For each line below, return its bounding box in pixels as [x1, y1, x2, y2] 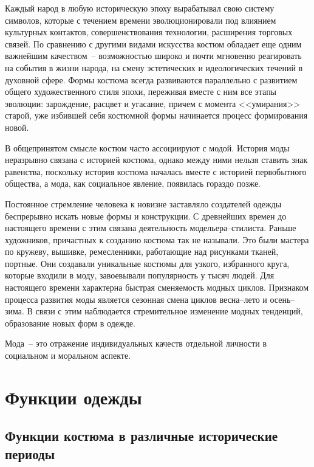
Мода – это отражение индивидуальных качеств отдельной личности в [5, 337, 267, 350]
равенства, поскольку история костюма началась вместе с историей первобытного [5, 165, 307, 178]
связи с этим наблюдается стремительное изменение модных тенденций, [35, 305, 303, 317]
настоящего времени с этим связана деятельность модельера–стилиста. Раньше [5, 221, 296, 234]
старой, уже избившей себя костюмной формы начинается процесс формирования [5, 109, 308, 122]
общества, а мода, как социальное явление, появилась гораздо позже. [5, 177, 261, 190]
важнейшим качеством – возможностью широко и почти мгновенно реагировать [5, 49, 302, 62]
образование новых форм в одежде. [5, 316, 135, 329]
